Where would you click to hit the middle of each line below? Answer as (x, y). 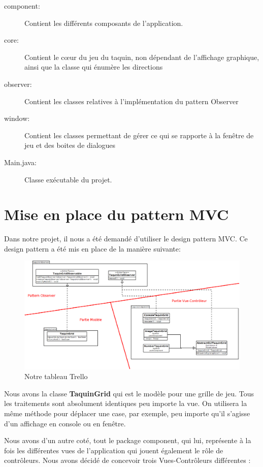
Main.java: (20, 162)
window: (17, 118)
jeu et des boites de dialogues (70, 145)
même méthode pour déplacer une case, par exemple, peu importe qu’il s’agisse (127, 413)
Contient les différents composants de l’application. (104, 23)
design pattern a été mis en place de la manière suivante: (92, 248)
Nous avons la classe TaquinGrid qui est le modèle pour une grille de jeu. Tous (129, 393)
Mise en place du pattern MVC (117, 214)
